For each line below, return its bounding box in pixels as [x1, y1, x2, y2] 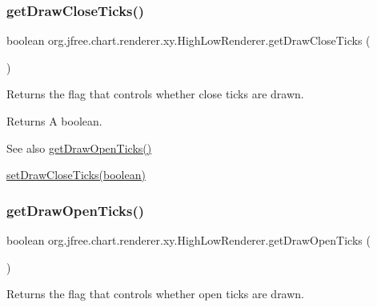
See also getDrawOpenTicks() [6, 139, 152, 156]
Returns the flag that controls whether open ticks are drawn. [6, 285, 305, 302]
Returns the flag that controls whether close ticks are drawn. [6, 86, 304, 102]
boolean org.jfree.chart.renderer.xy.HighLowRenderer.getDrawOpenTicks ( [6, 232, 371, 248]
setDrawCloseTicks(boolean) [6, 166, 146, 183]
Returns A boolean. [6, 113, 102, 129]
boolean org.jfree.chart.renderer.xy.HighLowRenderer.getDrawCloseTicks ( [6, 32, 371, 49]
